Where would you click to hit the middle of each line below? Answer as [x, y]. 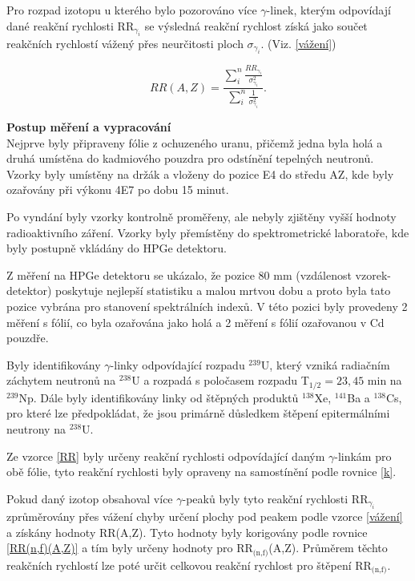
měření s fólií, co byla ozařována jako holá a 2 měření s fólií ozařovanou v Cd [195, 322]
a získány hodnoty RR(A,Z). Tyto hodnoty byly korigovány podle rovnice [187, 532]
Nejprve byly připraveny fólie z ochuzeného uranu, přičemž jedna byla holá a [195, 142]
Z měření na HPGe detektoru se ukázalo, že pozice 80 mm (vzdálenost [179, 274]
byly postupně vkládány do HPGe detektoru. [117, 248]
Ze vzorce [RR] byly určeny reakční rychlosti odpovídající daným [166, 456]
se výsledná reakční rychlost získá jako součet [256, 25]
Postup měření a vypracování [89, 127]
